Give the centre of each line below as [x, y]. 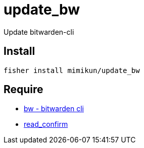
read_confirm [46, 124]
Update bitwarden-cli [39, 32]
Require [23, 90]
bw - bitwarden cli [54, 109]
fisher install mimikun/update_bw [72, 70]
